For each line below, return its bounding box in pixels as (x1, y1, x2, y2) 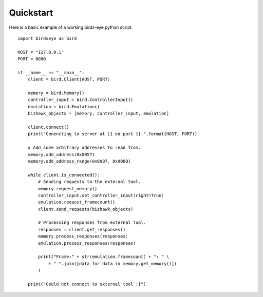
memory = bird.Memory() (27, 90, 85, 96)
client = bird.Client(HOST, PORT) (27, 77, 111, 82)
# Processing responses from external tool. (38, 220, 146, 225)
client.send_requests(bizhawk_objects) (38, 206, 133, 212)
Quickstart (9, 7, 54, 18)
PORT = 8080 (18, 56, 46, 62)
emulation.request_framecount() (38, 199, 115, 205)
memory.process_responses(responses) (38, 234, 129, 239)
